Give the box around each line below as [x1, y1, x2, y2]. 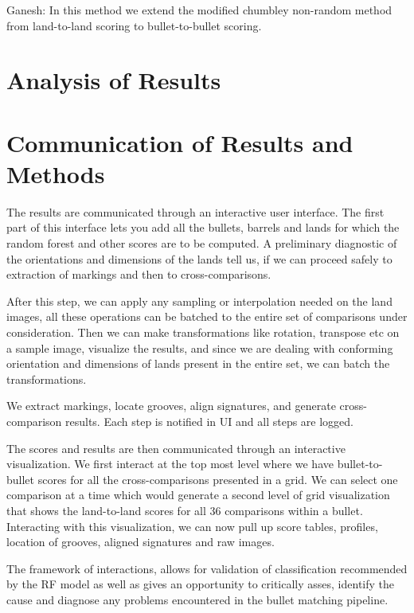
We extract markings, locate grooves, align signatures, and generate [6, 397, 336, 414]
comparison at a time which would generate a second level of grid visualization [6, 486, 390, 503]
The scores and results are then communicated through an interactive [6, 439, 346, 456]
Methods [6, 157, 105, 189]
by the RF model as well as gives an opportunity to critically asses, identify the [6, 576, 395, 592]
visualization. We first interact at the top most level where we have [6, 455, 334, 472]
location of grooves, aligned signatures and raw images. [6, 533, 275, 550]
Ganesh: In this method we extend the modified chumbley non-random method [6, 2, 393, 18]
